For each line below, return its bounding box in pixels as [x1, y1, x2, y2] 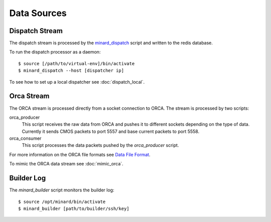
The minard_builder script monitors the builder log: [9, 187, 114, 193]
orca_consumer [9, 135, 42, 141]
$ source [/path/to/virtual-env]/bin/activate [18, 61, 135, 66]
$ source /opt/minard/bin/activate [18, 198, 106, 204]
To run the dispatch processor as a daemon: [9, 49, 101, 55]
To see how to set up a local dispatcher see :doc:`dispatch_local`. [9, 79, 145, 85]
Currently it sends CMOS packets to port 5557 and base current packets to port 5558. [22, 128, 200, 134]
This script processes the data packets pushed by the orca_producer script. [22, 142, 179, 148]
